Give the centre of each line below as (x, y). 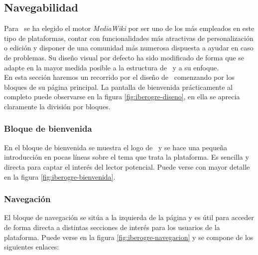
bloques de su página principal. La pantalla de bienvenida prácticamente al (118, 87)
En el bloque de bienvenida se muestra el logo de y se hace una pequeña (116, 147)
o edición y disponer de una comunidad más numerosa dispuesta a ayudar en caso (129, 48)
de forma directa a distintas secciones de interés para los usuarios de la (112, 227)
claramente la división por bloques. (57, 106)
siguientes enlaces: (32, 247)
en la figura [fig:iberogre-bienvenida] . (60, 176)
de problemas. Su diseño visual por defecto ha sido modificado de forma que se (124, 57)
